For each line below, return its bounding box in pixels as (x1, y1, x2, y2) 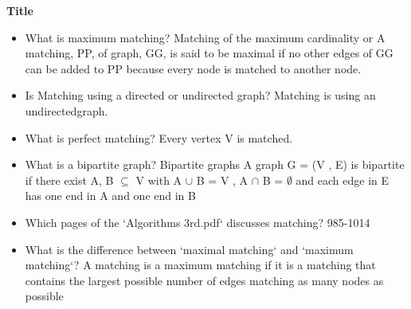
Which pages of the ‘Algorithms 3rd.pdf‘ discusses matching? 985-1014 (25, 213, 370, 230)
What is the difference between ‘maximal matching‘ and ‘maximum (25, 241, 354, 257)
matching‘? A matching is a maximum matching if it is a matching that (25, 256, 376, 273)
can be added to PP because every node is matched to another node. (25, 60, 362, 76)
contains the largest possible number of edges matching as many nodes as (25, 272, 384, 288)
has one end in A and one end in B (25, 187, 196, 204)
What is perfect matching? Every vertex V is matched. (25, 129, 293, 146)
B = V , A (196, 171, 249, 188)
